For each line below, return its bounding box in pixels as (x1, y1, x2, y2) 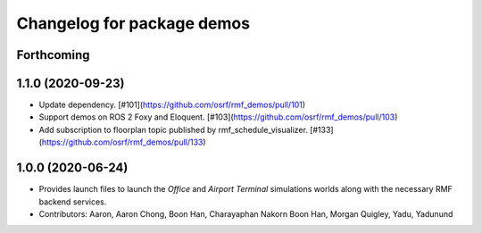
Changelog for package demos (16, 13, 250, 33)
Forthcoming (16, 47, 90, 62)
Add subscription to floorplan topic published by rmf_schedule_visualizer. (38, 124, 308, 135)
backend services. (38, 196, 107, 207)
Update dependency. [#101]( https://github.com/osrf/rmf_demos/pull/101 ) (38, 99, 306, 111)
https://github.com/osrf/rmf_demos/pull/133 (41, 137, 204, 147)
